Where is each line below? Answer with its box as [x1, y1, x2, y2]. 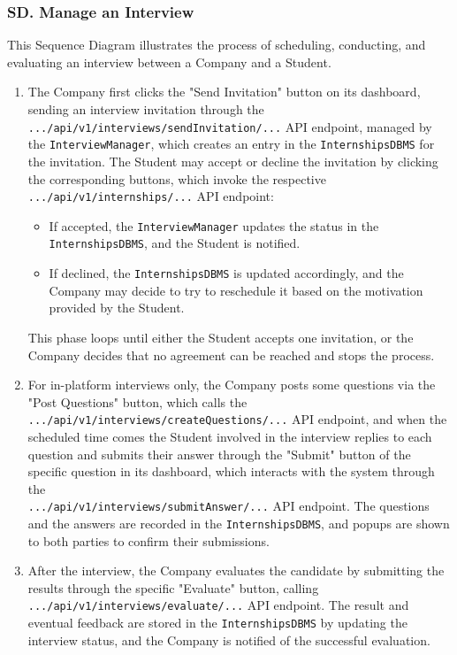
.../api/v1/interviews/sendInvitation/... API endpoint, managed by [27, 117, 432, 135]
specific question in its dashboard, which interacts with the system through [27, 462, 435, 481]
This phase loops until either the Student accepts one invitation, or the [27, 327, 414, 346]
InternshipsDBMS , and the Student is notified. [49, 234, 301, 252]
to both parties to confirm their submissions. [27, 531, 270, 550]
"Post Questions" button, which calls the [27, 392, 248, 411]
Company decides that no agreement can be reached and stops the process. [27, 345, 435, 364]
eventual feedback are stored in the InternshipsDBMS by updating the [27, 613, 407, 632]
